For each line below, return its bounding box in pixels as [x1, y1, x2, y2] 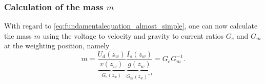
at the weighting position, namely [4, 40, 110, 51]
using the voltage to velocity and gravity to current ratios [43, 30, 224, 41]
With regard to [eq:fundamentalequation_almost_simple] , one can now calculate [4, 20, 258, 31]
